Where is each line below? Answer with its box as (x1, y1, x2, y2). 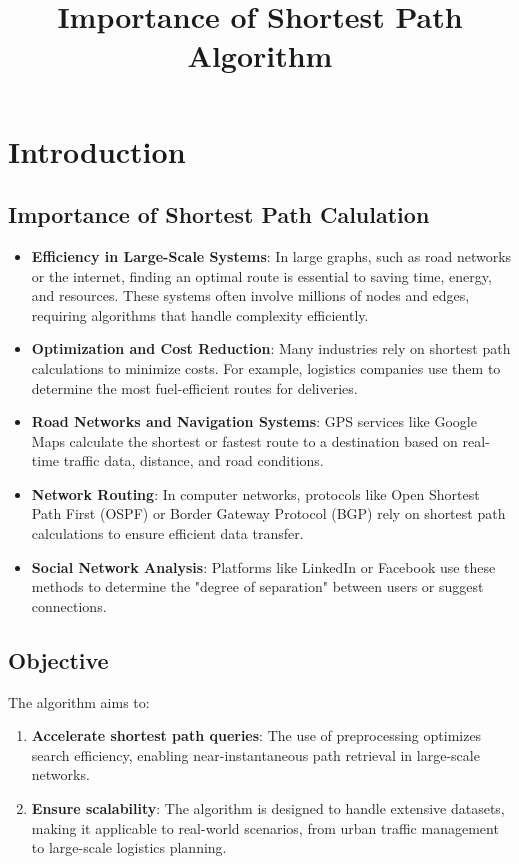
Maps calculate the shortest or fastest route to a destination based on (31, 430, 458, 451)
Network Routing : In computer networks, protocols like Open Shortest (31, 483, 480, 504)
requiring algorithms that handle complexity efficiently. (31, 304, 369, 325)
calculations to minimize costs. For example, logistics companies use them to (31, 357, 501, 378)
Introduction (8, 130, 186, 171)
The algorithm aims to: (8, 691, 150, 712)
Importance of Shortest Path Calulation (8, 199, 430, 230)
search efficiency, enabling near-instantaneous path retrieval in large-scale (31, 744, 480, 765)
